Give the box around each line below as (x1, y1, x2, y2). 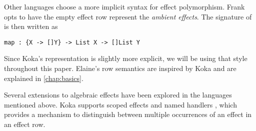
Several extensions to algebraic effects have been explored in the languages (4, 89, 232, 100)
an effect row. (4, 119, 45, 129)
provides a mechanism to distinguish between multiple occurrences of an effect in (4, 109, 252, 119)
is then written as (4, 21, 58, 31)
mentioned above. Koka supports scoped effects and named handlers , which (4, 99, 237, 109)
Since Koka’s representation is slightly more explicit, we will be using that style (4, 53, 247, 63)
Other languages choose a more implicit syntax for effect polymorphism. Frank (4, 1, 245, 11)
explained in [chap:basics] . (4, 72, 83, 83)
